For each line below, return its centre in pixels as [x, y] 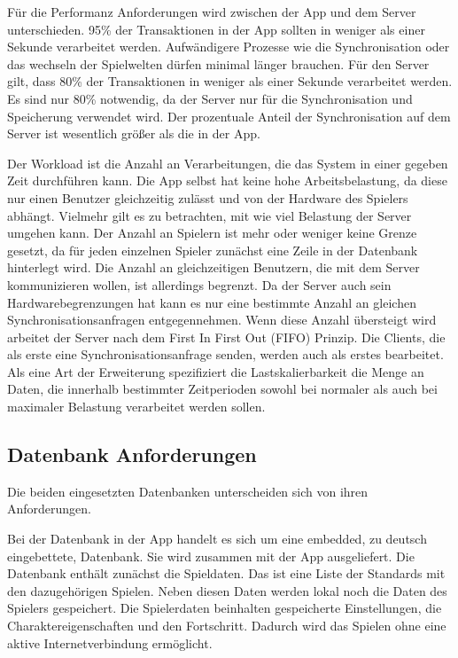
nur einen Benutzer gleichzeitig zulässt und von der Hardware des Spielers [208, 197]
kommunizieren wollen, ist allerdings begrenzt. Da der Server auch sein [199, 284]
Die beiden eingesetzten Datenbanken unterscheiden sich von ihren [188, 491]
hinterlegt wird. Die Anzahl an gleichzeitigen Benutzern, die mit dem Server [213, 267]
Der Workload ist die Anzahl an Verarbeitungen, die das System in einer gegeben [228, 163]
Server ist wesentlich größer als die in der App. [134, 133]
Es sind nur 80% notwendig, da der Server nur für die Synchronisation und [210, 98]
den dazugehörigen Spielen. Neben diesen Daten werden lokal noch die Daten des [227, 590]
